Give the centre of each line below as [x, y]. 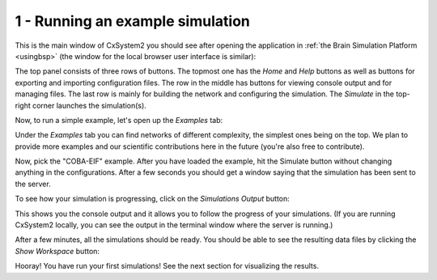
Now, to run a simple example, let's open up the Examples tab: [119, 120]
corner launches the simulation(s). [90, 105]
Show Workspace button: [57, 251]
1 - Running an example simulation [132, 21]
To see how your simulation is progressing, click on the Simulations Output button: [153, 199]
